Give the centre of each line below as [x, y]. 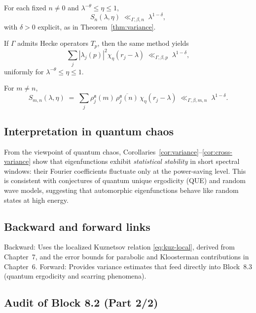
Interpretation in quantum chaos [89, 131]
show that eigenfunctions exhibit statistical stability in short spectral [136, 161]
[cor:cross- [217, 151]
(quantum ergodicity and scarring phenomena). [75, 276]
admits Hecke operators [53, 43]
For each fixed [25, 7]
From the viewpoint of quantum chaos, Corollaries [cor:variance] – [103, 151]
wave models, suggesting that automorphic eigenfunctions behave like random [121, 190]
